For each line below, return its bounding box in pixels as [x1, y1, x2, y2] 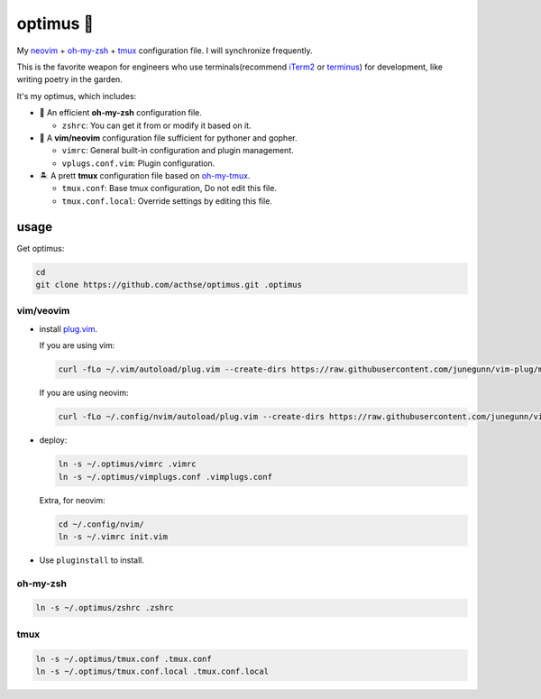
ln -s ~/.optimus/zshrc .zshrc [35, 602, 175, 613]
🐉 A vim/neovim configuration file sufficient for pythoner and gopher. [39, 132, 298, 143]
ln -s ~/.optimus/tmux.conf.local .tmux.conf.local [35, 666, 270, 676]
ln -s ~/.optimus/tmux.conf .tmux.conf [35, 654, 212, 664]
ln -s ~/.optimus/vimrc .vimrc [58, 459, 197, 469]
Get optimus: [16, 243, 65, 253]
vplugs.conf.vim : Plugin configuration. [61, 158, 215, 169]
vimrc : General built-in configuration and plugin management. [61, 145, 295, 156]
